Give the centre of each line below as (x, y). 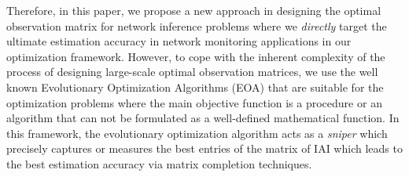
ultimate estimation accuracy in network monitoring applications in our (179, 41)
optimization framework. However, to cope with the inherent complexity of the (196, 56)
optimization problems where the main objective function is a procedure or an (194, 102)
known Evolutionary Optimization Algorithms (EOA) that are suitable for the (195, 87)
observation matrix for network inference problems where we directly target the (197, 25)
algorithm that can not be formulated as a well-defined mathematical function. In (203, 118)
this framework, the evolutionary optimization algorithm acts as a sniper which (197, 133)
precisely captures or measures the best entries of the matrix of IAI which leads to (204, 148)
